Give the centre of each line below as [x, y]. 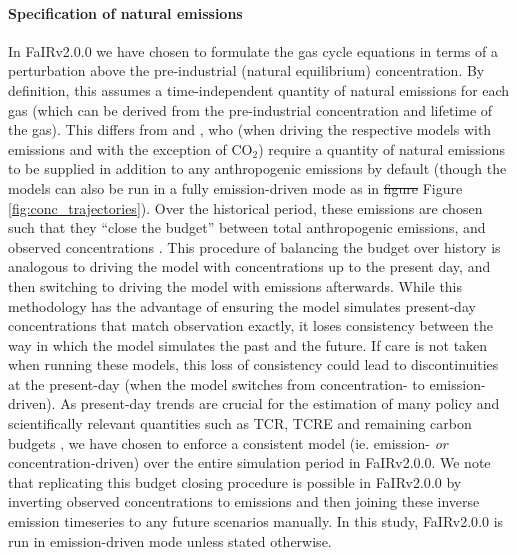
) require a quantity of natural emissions [382, 148]
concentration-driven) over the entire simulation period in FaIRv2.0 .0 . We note [249, 462]
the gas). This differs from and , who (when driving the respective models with [250, 129]
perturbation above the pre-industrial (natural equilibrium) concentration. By [246, 70]
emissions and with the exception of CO [130, 148]
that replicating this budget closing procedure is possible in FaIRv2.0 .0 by [235, 481]
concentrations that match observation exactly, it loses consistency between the [251, 325]
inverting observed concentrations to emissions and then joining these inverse [244, 501]
